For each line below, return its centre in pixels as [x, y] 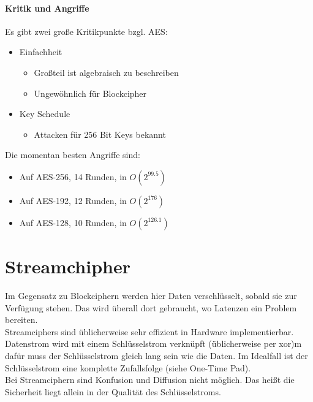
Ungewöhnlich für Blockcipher [90, 93]
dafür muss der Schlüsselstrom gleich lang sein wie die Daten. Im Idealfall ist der [156, 356]
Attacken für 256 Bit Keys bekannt [100, 134]
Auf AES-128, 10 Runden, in [73, 222]
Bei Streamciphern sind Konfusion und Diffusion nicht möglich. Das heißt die [150, 380]
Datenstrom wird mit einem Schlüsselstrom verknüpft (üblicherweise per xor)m [153, 343]
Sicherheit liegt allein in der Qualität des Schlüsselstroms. [113, 391]
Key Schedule [45, 114]
